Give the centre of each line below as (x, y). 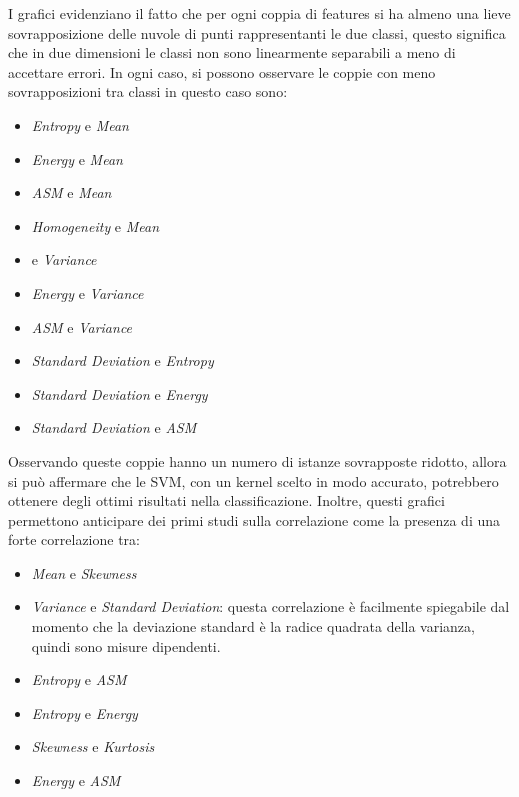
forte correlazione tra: (74, 539)
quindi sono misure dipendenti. (126, 645)
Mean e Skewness (84, 572)
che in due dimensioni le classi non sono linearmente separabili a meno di (232, 52)
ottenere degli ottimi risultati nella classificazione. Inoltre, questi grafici (226, 500)
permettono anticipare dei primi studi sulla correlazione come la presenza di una (254, 519)
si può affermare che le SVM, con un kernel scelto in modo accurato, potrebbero (253, 480)
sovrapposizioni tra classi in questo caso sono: (148, 91)
